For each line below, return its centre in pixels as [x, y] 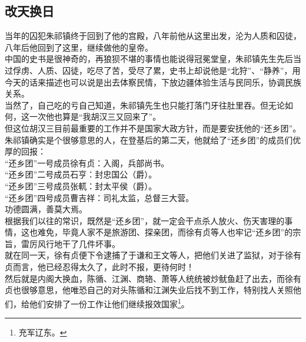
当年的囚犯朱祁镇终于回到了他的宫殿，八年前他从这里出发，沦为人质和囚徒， [153, 36]
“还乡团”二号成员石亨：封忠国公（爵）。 [81, 174]
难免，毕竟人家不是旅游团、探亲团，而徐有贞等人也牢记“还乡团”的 [165, 232]
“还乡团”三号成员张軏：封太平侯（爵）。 [81, 185]
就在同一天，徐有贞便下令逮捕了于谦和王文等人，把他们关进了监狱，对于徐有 [153, 255]
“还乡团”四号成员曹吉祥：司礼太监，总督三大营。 [99, 197]
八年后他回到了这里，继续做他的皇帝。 [79, 47]
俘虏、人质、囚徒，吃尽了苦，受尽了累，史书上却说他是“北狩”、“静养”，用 [157, 70]
